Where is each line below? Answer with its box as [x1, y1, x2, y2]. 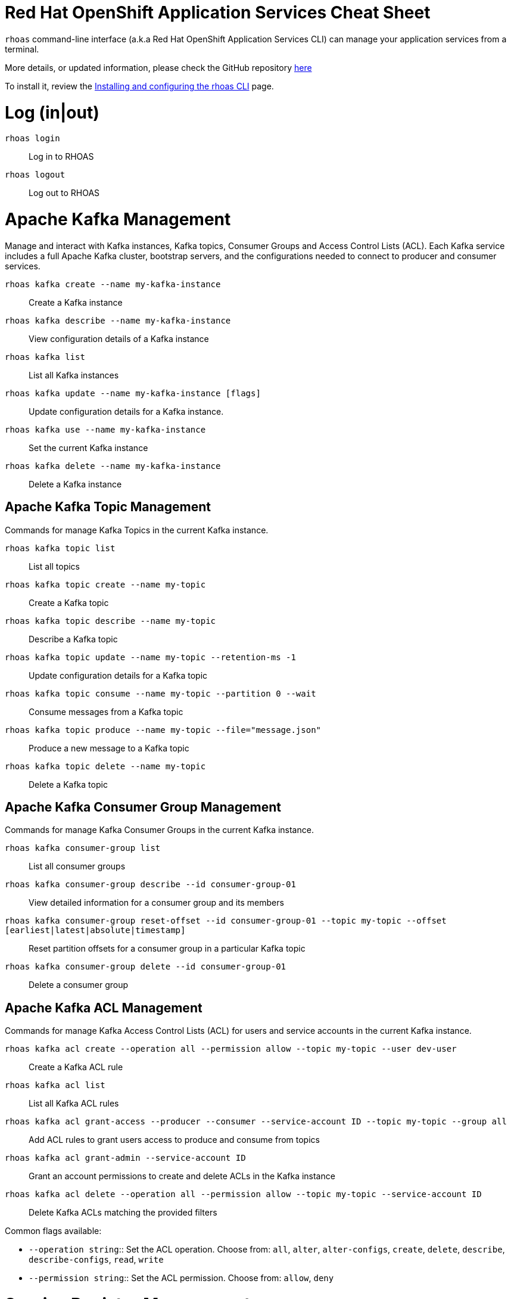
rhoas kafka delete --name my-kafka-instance [5, 461, 221, 471]
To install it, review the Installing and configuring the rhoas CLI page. [5, 80, 274, 91]
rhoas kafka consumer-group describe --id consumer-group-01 [5, 880, 296, 890]
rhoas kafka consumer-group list [5, 843, 161, 853]
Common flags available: [5, 1226, 102, 1236]
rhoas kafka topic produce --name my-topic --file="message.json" [5, 725, 322, 735]
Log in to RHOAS [29, 151, 94, 162]
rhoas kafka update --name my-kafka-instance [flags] [5, 388, 261, 398]
